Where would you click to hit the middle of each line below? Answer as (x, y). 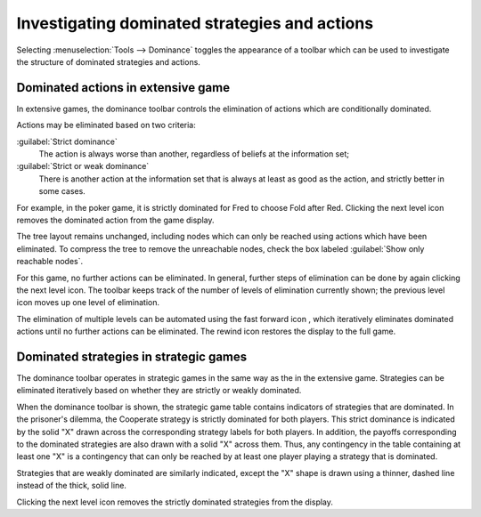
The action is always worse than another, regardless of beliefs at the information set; (194, 154)
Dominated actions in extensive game (123, 88)
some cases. (62, 191)
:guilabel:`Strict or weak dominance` (83, 166)
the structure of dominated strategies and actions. (108, 61)
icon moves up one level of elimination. (88, 303)
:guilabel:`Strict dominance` (67, 141)
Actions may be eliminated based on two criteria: (106, 125)
